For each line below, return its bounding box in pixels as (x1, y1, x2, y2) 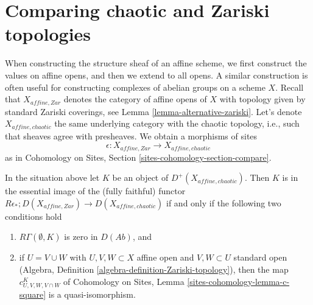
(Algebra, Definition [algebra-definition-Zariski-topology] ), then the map (19, 263, 289, 276)
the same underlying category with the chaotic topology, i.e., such (54, 117, 300, 130)
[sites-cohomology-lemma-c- (187, 275, 290, 287)
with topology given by (219, 93, 306, 105)
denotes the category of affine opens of (63, 93, 207, 105)
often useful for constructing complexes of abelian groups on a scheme (5, 80, 266, 93)
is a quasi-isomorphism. (48, 287, 136, 300)
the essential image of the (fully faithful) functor (5, 184, 186, 197)
